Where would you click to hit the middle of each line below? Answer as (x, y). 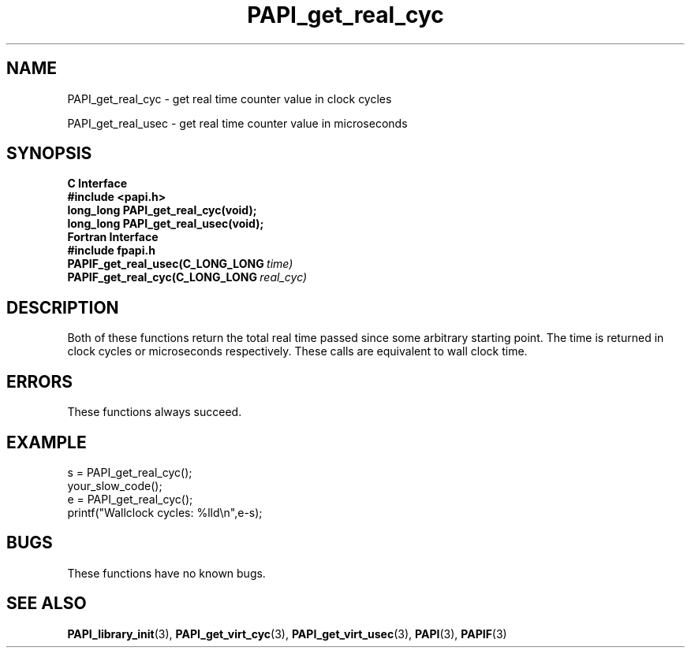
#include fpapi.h (111, 251)
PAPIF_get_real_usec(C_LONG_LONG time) (180, 264)
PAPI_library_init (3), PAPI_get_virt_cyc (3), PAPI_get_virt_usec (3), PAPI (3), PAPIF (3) (287, 634)
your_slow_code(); (115, 485)
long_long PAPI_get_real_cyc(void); (162, 210)
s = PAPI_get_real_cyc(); (130, 472)
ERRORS (40, 381)
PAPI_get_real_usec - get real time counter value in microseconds (237, 123)
